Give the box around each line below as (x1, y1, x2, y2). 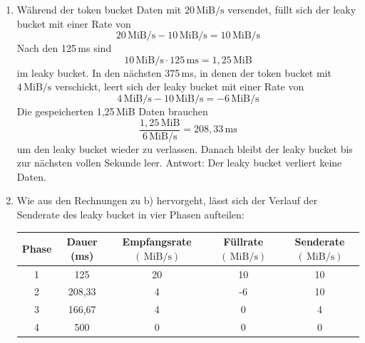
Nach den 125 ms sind (16, 41, 112, 56)
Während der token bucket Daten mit (16, 2, 182, 16)
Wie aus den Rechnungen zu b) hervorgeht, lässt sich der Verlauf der (16, 193, 318, 208)
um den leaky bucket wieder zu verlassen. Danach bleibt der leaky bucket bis (16, 141, 353, 156)
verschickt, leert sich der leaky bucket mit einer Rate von (54, 79, 304, 94)
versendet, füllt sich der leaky (227, 2, 356, 16)
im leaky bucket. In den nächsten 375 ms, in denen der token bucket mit (16, 65, 331, 80)
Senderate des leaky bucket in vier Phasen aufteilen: (16, 207, 245, 221)
